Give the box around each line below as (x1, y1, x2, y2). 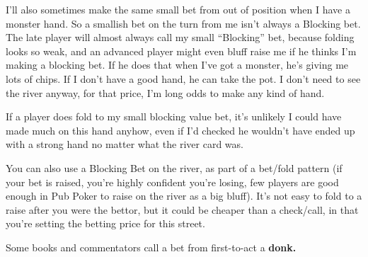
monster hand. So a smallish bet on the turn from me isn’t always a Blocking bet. (6, 16, 361, 30)
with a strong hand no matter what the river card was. (6, 137, 243, 152)
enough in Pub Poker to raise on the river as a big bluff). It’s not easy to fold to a (6, 188, 362, 203)
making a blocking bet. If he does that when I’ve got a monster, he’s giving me (6, 57, 349, 72)
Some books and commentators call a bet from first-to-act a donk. (6, 239, 297, 254)
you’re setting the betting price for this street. (6, 216, 205, 231)
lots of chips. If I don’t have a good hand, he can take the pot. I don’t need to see (6, 71, 361, 86)
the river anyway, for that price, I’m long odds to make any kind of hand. (6, 85, 325, 100)
